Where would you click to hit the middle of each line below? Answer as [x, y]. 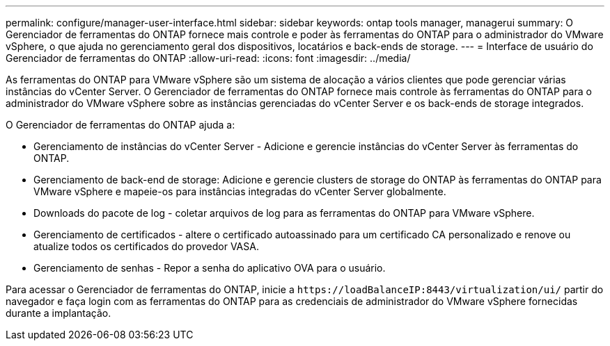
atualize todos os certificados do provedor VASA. [146, 246]
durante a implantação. [58, 313]
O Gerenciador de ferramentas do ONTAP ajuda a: [120, 125]
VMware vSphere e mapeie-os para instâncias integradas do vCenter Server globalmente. [240, 191]
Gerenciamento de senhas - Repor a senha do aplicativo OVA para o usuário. [210, 268]
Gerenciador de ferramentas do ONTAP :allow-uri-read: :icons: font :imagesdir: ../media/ [208, 58]
